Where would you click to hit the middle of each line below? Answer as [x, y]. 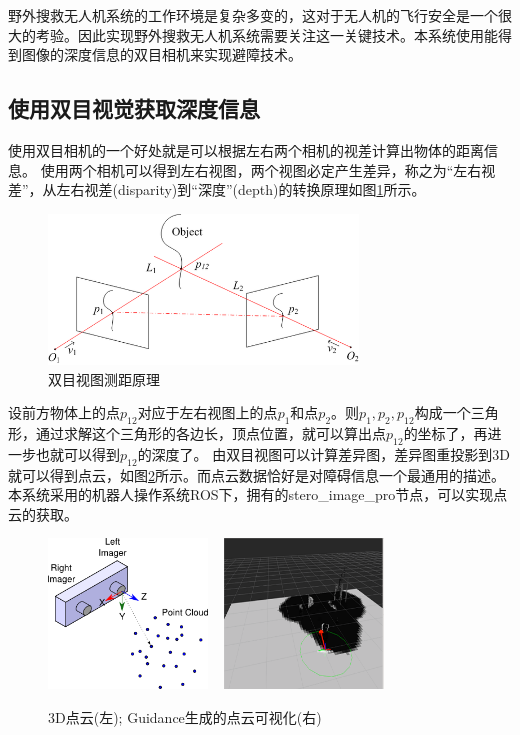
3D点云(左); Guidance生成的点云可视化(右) [185, 717]
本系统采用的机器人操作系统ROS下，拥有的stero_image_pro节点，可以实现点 [258, 494]
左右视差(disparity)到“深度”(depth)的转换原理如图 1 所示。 [241, 189]
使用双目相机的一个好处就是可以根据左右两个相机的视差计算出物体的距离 [246, 149]
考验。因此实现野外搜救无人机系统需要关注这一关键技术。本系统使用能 [266, 34]
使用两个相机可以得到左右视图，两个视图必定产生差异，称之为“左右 [261, 169]
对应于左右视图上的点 [207, 412]
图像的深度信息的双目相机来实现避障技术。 [161, 54]
